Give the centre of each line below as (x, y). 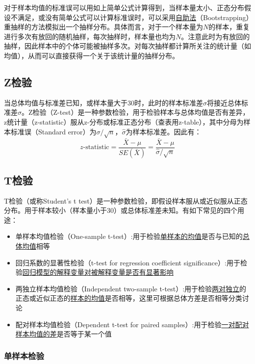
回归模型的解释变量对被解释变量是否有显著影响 (98, 272)
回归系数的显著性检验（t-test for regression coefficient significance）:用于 (128, 262)
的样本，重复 (229, 27)
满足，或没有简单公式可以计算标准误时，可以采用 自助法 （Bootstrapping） (133, 17)
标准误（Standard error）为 (53, 131)
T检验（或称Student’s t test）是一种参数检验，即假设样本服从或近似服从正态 (126, 200)
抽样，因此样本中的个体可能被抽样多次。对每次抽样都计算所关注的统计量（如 (127, 46)
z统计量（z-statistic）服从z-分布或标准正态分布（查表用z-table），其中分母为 (124, 121)
